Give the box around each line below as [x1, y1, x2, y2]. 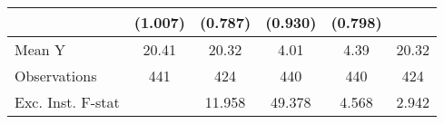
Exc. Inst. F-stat [15, 91, 120, 112]
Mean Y [15, 39, 66, 60]
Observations [15, 65, 97, 86]
